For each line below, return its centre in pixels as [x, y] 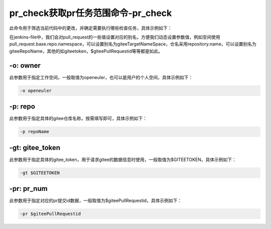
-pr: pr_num [28, 188]
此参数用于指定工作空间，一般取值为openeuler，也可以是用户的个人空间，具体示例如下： [101, 77]
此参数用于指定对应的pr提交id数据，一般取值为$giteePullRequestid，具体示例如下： [96, 200]
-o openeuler [36, 90]
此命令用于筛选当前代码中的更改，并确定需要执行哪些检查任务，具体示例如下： [91, 28]
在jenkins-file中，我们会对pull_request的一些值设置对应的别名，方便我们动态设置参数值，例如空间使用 [115, 37]
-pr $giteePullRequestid [50, 214]
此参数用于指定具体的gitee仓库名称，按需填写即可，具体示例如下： [78, 118]
